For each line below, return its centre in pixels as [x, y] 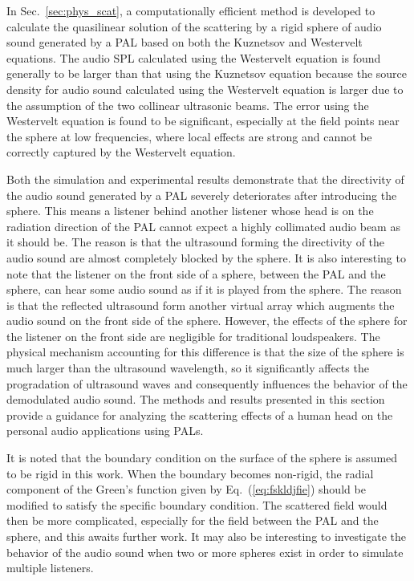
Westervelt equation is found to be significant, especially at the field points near [203, 121]
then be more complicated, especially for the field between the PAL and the [193, 520]
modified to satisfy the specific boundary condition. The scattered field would [197, 504]
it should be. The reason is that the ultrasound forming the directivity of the [196, 242]
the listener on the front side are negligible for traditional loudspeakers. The [193, 336]
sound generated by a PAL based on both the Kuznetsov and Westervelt [185, 42]
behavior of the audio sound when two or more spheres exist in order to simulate [205, 552]
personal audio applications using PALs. [105, 431]
